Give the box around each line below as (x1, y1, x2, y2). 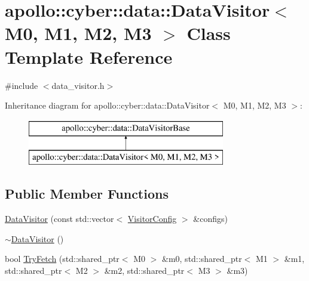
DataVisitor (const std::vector (5, 212, 114, 225)
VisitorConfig (127, 212, 177, 225)
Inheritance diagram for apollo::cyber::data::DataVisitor (5, 99, 210, 112)
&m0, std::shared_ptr (162, 252, 242, 265)
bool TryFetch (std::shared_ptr (5, 252, 120, 265)
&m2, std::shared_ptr (104, 264, 185, 276)
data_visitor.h (51, 79, 105, 91)
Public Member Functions (5, 184, 169, 203)
